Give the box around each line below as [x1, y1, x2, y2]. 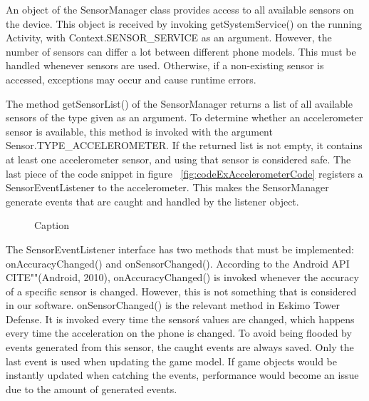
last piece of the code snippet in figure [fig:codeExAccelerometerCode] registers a [6, 166, 363, 181]
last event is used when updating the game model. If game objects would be [6, 353, 337, 368]
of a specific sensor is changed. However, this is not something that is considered [6, 283, 357, 298]
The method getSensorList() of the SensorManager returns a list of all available [6, 96, 353, 111]
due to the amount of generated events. [6, 381, 177, 396]
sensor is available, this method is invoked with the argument [6, 123, 273, 138]
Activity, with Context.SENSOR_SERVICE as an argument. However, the [6, 30, 332, 45]
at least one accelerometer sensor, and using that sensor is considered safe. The [6, 151, 351, 166]
